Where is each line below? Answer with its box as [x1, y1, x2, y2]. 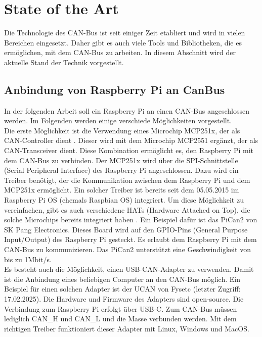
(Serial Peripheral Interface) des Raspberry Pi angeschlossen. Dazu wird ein [4, 165, 239, 175]
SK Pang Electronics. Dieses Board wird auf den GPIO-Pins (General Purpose [4, 224, 248, 234]
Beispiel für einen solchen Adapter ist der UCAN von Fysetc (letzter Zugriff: [4, 283, 241, 294]
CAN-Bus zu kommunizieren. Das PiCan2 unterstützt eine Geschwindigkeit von [4, 244, 251, 255]
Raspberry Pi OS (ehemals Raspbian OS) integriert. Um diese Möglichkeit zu [4, 195, 244, 205]
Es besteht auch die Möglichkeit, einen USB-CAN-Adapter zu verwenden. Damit [4, 264, 254, 274]
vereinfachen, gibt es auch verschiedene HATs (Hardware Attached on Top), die [4, 204, 250, 215]
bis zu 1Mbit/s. [4, 254, 52, 264]
